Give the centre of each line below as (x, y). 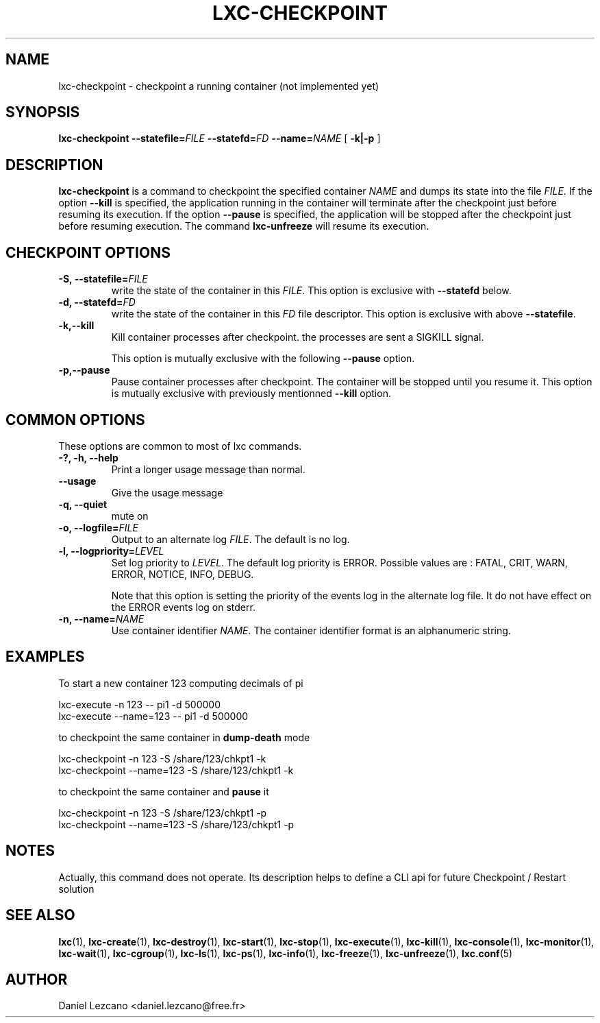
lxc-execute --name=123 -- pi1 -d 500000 (153, 716)
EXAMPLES (45, 657)
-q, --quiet (83, 504)
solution (76, 889)
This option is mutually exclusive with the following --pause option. (263, 359)
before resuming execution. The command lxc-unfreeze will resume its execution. (244, 226)
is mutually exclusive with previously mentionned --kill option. (251, 394)
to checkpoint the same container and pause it (164, 791)
